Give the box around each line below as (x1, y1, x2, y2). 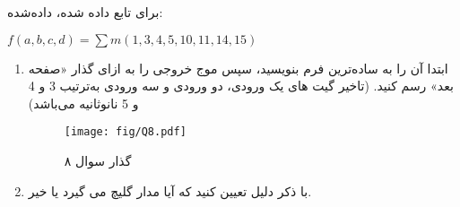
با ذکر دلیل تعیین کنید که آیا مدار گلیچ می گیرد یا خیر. (28, 181, 312, 200)
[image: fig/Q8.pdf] (64, 125, 187, 139)
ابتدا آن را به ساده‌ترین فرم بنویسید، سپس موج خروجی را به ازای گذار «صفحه (28, 58, 448, 77)
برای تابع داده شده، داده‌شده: (7, 3, 163, 21)
